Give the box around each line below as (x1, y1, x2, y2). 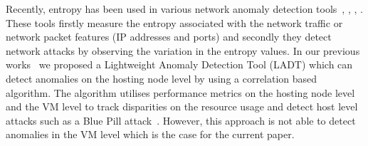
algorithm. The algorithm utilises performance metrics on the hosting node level (6, 85, 355, 100)
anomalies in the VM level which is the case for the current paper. (6, 127, 295, 142)
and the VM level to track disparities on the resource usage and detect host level (6, 99, 358, 114)
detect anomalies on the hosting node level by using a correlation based (6, 71, 317, 85)
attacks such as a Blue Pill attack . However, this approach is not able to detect (6, 113, 356, 127)
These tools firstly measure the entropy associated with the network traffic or (6, 15, 343, 30)
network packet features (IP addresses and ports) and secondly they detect (6, 29, 332, 44)
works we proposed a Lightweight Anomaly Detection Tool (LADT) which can (6, 57, 353, 72)
